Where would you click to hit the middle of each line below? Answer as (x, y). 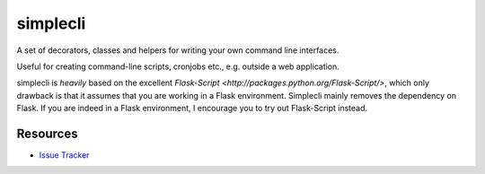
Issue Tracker (64, 155)
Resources (47, 133)
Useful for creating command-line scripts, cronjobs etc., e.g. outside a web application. (178, 66)
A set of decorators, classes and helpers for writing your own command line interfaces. (178, 50)
